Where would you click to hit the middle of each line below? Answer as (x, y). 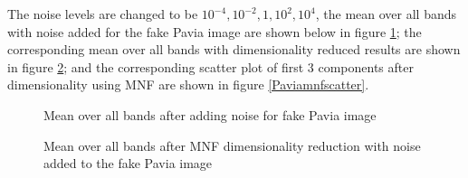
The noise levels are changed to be (103, 14)
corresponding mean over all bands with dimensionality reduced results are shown (234, 49)
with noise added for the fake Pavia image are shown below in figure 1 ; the (215, 31)
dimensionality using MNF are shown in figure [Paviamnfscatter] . (188, 84)
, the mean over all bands (386, 14)
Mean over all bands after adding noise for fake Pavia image (210, 114)
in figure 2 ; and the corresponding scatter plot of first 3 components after (210, 66)
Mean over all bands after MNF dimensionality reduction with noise (232, 145)
